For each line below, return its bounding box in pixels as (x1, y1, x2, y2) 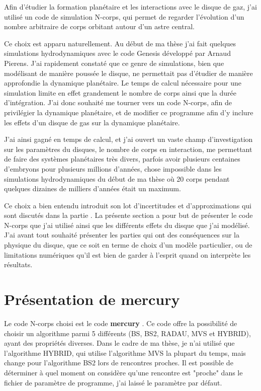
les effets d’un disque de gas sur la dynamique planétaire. (4, 117, 180, 127)
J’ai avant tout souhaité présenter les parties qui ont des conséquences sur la (4, 229, 239, 240)
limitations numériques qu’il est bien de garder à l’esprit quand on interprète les (4, 249, 251, 260)
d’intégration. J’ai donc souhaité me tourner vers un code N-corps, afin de (4, 97, 232, 108)
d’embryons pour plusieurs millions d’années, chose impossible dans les (4, 163, 222, 174)
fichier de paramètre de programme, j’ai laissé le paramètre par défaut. (4, 377, 222, 387)
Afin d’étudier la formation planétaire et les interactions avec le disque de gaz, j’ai (4, 2, 257, 12)
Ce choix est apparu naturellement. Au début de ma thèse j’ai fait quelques (4, 38, 236, 48)
